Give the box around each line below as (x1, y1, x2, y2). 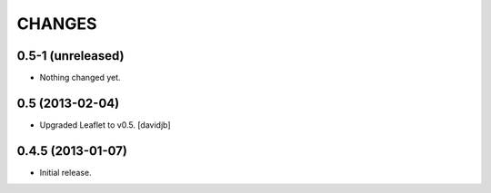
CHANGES (16, 14, 97, 34)
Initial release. (39, 167, 92, 178)
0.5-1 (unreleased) (16, 48, 125, 63)
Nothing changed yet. (39, 72, 122, 83)
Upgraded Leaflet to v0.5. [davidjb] (39, 119, 172, 130)
